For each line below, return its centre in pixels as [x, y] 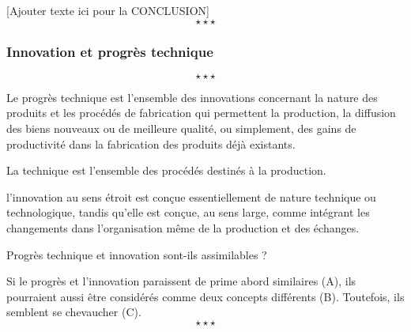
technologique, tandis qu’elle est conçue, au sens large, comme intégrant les [188, 212]
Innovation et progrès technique [110, 51]
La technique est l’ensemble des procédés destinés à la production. [166, 170]
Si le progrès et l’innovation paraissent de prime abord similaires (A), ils [181, 281]
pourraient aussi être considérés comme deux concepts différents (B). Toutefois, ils [205, 296]
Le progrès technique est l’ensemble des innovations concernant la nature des [192, 97]
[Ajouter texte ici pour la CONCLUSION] [108, 10]
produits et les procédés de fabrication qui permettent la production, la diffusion [201, 113]
